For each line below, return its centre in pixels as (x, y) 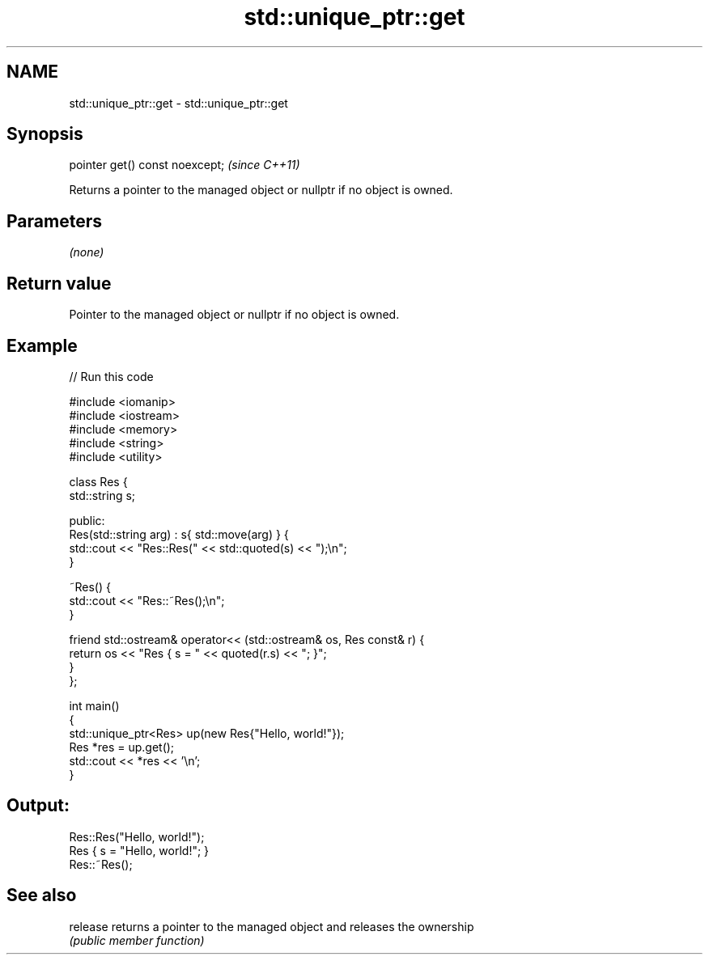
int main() (94, 705)
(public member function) (137, 940)
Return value (59, 283)
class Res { (98, 481)
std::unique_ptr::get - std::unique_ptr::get (178, 103)
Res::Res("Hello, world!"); (137, 836)
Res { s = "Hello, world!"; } (139, 850)
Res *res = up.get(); (122, 747)
